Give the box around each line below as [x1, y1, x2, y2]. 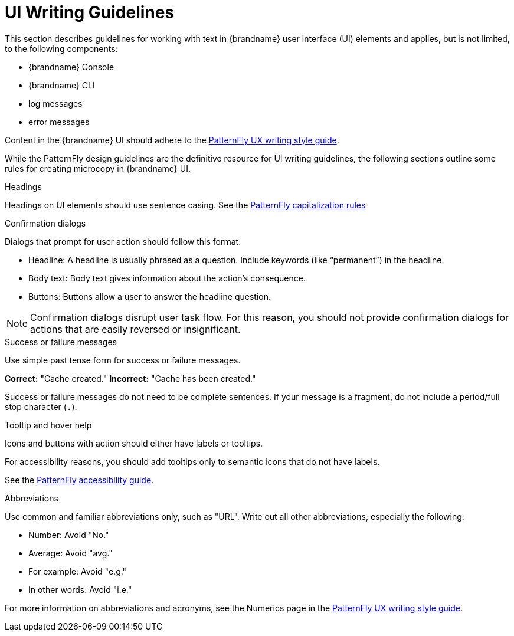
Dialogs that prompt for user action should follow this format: [5, 236, 241, 247]
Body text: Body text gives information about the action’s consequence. [28, 273, 306, 283]
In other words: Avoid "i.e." [28, 584, 132, 595]
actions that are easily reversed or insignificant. [30, 323, 241, 335]
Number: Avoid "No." [28, 529, 109, 540]
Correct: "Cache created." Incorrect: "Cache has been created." [5, 373, 256, 383]
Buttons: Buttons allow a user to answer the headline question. [28, 291, 271, 301]
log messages [28, 98, 83, 109]
